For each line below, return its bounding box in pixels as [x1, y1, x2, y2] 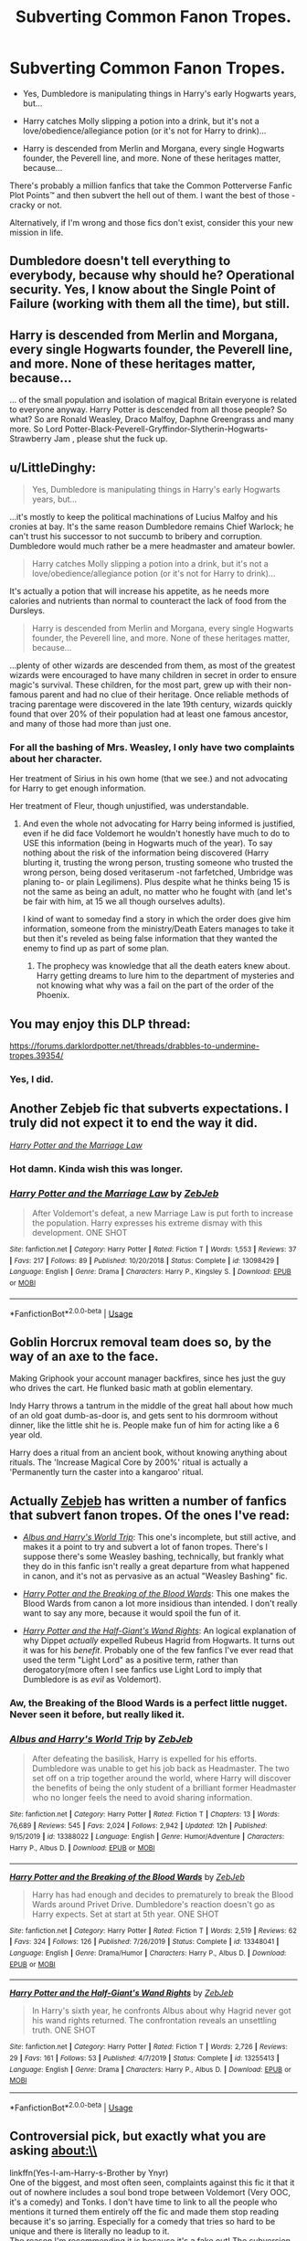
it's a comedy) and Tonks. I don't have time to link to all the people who [9, 2196, 278, 2207]
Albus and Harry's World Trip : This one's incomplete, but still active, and [22, 1531, 297, 1542]
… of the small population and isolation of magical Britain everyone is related [9, 395, 297, 406]
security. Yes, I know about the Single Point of [9, 281, 276, 298]
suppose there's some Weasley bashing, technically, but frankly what [22, 1551, 285, 1562]
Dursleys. [9, 605, 46, 616]
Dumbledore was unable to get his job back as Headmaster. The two [31, 1763, 290, 1774]
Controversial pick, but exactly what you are [9, 2129, 267, 2144]
